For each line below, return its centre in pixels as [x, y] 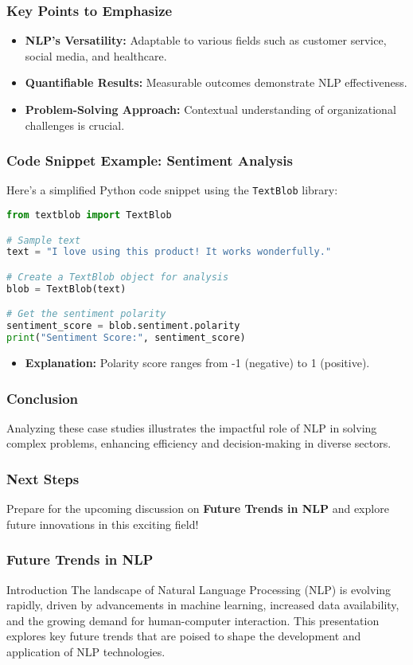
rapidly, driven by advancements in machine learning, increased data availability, [203, 605]
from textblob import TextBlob [89, 215]
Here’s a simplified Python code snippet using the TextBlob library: [172, 190]
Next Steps [43, 478]
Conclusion [42, 398]
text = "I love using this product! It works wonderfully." [169, 252]
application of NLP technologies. [86, 652]
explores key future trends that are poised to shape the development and [184, 636]
